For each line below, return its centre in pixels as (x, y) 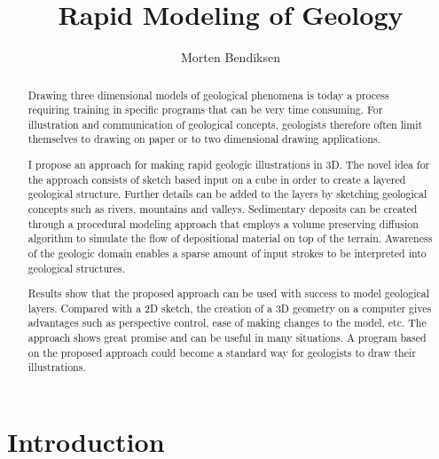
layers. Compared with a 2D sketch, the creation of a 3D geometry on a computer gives (230, 308)
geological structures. (76, 268)
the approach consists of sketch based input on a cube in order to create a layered (217, 179)
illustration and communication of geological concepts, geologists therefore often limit (225, 124)
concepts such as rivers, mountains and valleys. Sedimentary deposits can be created (223, 209)
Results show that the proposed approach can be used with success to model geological (229, 293)
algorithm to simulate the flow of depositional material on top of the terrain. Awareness (230, 238)
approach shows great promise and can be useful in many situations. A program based (227, 338)
